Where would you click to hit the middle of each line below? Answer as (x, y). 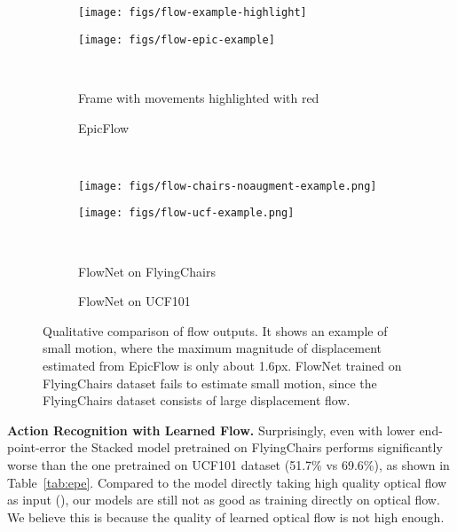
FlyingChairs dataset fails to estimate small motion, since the (210, 383)
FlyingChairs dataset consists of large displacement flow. (197, 400)
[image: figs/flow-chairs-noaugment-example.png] (228, 186)
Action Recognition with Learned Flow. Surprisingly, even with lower (211, 430)
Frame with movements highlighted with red (199, 97)
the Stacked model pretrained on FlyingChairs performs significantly (256, 447)
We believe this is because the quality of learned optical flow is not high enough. (226, 516)
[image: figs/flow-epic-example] (177, 39)
